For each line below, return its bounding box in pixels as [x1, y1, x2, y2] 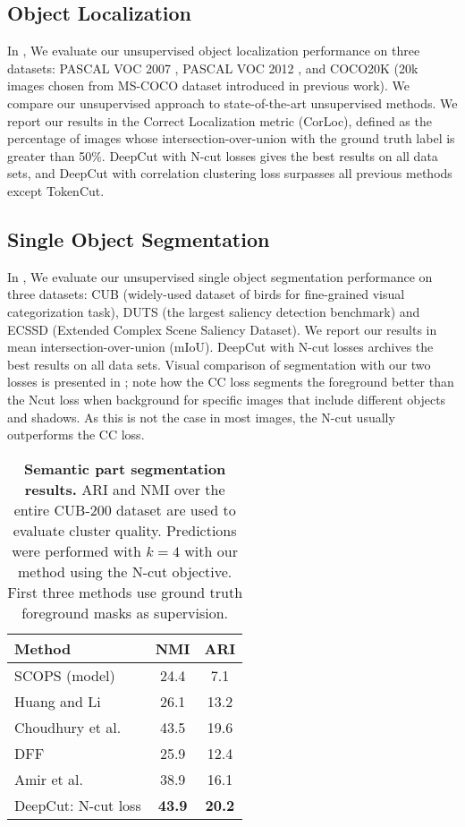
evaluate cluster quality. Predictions [13, 519, 237, 541]
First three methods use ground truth [7, 581, 243, 602]
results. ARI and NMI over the [24, 478, 225, 499]
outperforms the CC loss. [7, 425, 145, 444]
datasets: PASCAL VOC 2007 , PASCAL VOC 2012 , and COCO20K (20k [7, 58, 418, 77]
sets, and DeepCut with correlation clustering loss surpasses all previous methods [7, 164, 452, 183]
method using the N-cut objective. [18, 560, 232, 582]
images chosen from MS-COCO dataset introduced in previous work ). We [7, 76, 410, 95]
